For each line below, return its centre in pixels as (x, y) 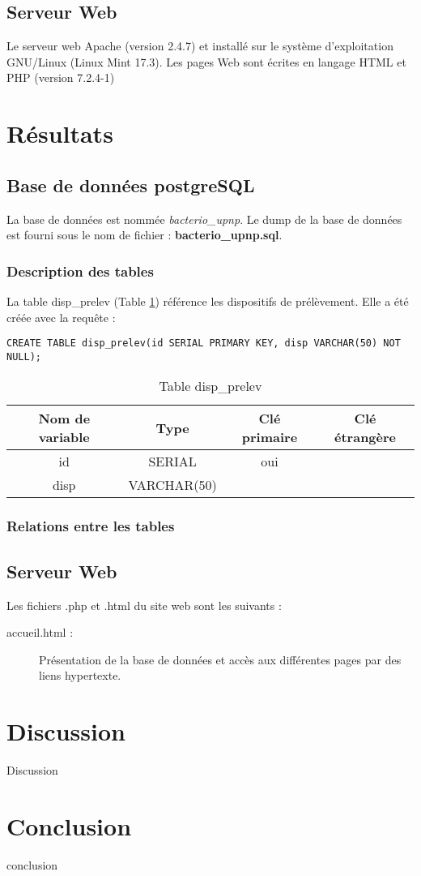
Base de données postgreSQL (131, 185)
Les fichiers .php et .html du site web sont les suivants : (144, 605)
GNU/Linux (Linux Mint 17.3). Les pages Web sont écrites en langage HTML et (206, 61)
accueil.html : (40, 632)
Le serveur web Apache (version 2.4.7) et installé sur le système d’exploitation (200, 46)
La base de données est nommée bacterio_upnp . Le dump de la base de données (204, 219)
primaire (270, 437)
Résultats (60, 133)
